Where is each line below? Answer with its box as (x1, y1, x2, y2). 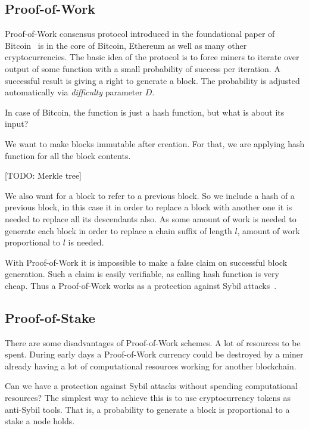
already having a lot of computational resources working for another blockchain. (5, 359, 296, 372)
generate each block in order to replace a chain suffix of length (5, 224, 232, 237)
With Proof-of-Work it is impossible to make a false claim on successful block (5, 256, 288, 268)
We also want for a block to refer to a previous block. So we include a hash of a (5, 189, 295, 201)
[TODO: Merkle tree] (5, 169, 82, 182)
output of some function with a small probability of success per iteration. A (5, 62, 280, 74)
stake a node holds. (5, 415, 75, 427)
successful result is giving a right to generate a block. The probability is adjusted (5, 74, 300, 86)
